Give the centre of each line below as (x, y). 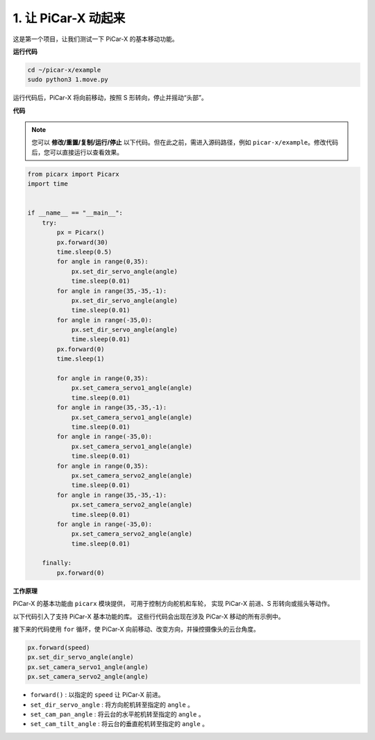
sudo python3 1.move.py (68, 80)
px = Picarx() (81, 232)
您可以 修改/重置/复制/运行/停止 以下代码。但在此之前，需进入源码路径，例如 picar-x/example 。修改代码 (185, 142)
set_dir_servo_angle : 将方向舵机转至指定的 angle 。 (112, 705)
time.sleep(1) (81, 359)
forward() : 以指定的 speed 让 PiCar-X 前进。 (97, 695)
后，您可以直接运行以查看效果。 (77, 152)
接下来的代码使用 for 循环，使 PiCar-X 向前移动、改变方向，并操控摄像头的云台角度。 (136, 630)
